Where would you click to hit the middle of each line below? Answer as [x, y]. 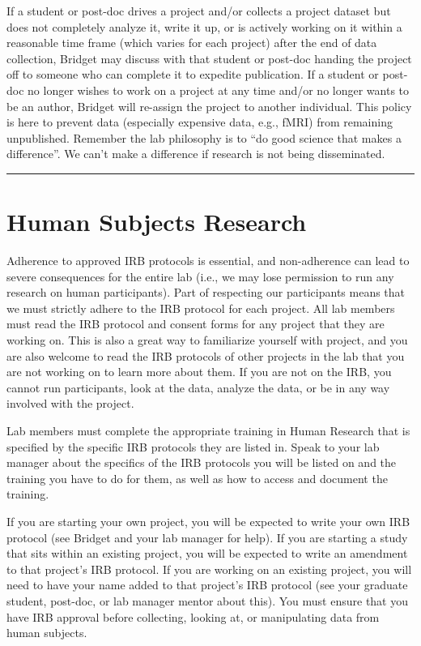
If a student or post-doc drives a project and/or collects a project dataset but [199, 11]
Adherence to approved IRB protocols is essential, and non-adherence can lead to [208, 261]
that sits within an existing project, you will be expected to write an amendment [207, 553]
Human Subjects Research [157, 222]
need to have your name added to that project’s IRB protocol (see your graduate [207, 585]
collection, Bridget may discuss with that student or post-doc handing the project [209, 58]
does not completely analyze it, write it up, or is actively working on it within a [204, 26]
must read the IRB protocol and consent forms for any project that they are [196, 324]
